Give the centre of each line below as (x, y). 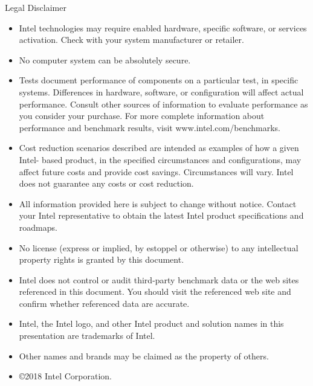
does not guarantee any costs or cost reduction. (106, 183)
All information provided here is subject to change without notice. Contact (158, 203)
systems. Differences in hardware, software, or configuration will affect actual (161, 92)
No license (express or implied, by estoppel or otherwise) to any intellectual (159, 247)
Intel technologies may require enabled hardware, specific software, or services (163, 27)
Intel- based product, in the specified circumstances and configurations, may (160, 159)
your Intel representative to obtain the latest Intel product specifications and (161, 215)
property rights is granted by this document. (102, 259)
